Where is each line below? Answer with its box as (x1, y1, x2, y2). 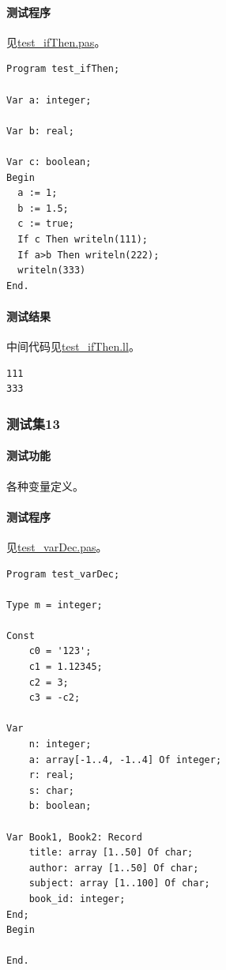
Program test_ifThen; (6, 63, 120, 75)
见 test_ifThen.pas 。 (6, 33, 106, 50)
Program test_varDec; (6, 568, 120, 580)
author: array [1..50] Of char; (28, 862, 199, 874)
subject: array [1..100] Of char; (28, 878, 210, 889)
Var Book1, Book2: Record (6, 831, 142, 843)
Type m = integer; (6, 599, 103, 611)
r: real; (28, 769, 74, 781)
